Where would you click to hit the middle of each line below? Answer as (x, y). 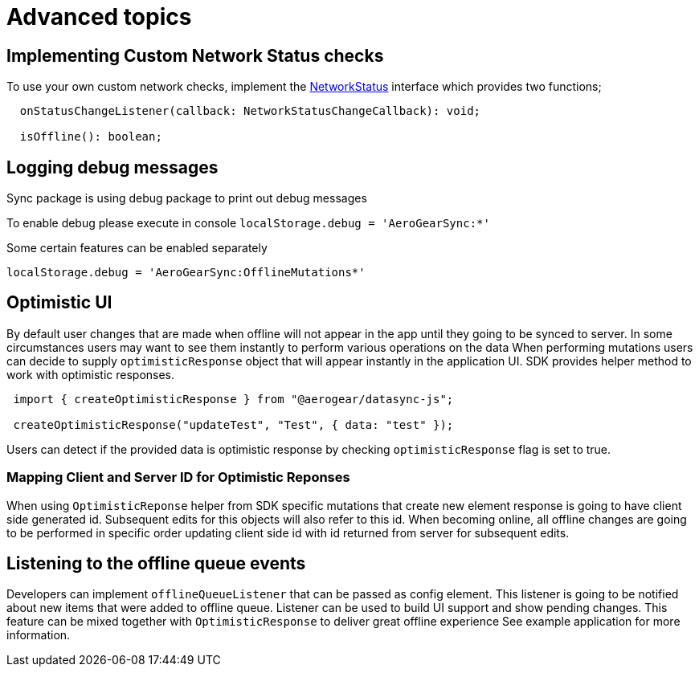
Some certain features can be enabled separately (137, 248)
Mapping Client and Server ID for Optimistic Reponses (178, 477)
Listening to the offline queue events (156, 564)
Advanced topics (99, 17)
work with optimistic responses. (91, 374)
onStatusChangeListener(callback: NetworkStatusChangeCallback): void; (250, 111)
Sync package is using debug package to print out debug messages (187, 198)
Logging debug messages (112, 167)
